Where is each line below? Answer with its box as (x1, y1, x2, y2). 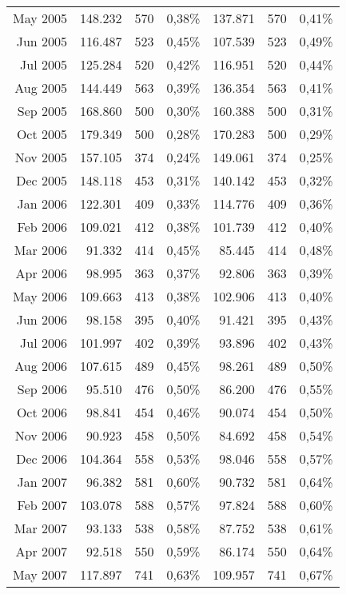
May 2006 (13, 287, 68, 305)
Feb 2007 (17, 496, 68, 514)
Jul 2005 (20, 55, 68, 74)
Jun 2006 (16, 310, 68, 329)
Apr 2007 (15, 542, 68, 560)
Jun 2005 (16, 32, 68, 50)
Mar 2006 (14, 241, 68, 259)
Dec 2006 (16, 449, 68, 468)
